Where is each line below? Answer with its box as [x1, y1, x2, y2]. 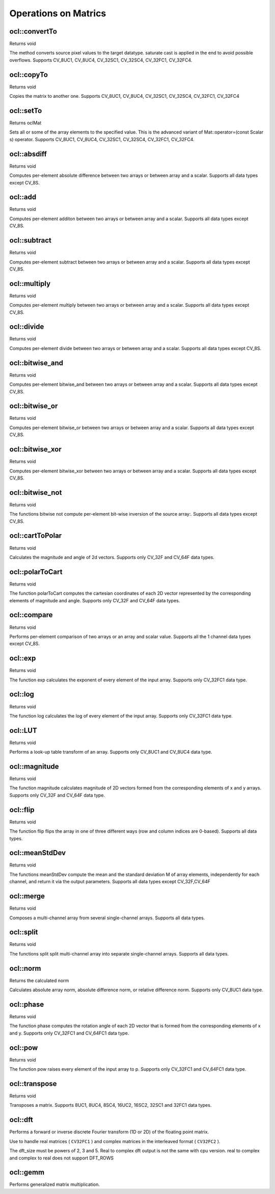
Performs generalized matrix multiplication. [9, 1181, 100, 1187]
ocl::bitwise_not [9, 488, 62, 497]
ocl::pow [9, 1043, 38, 1052]
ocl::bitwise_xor [9, 445, 62, 454]
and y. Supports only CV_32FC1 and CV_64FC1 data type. [9, 1030, 129, 1036]
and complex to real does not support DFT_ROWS [9, 1155, 114, 1161]
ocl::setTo [9, 106, 42, 115]
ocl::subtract [9, 236, 52, 245]
